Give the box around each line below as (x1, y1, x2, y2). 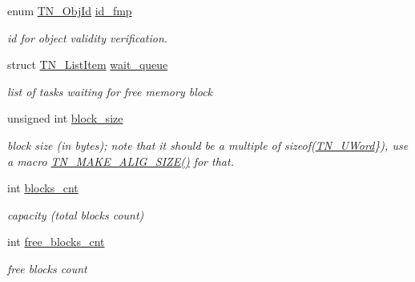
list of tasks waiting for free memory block (7, 83, 213, 99)
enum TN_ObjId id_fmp (7, 2, 132, 18)
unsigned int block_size (7, 110, 123, 127)
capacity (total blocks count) (7, 206, 144, 223)
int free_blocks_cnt (7, 233, 105, 250)
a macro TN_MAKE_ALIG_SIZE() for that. (7, 152, 234, 169)
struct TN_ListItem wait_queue (7, 56, 168, 73)
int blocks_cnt (7, 179, 79, 196)
